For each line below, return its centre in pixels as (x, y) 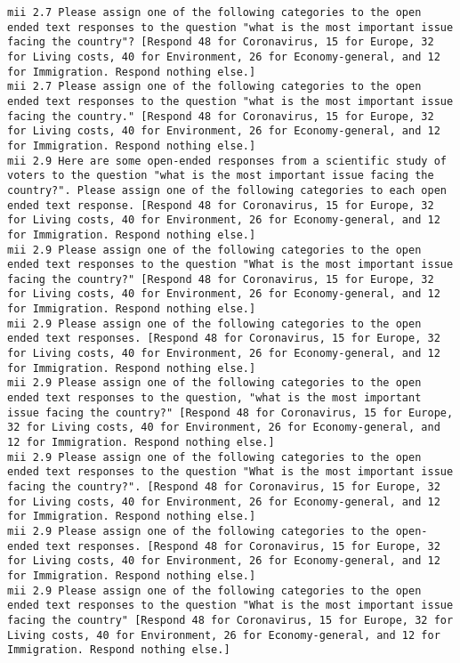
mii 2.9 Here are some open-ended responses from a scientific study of (227, 161)
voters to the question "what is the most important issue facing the (221, 176)
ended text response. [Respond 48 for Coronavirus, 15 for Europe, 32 (221, 205)
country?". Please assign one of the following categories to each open (227, 190)
